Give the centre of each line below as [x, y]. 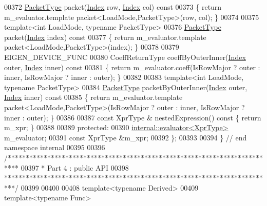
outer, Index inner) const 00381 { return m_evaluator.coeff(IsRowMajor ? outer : [132, 67]
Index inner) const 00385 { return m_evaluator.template [93, 97]
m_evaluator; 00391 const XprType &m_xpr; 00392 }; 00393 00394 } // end [126, 137]
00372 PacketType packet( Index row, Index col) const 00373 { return [113, 7]
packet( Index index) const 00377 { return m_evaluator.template [105, 37]
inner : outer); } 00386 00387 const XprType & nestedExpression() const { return [133, 117]
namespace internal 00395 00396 [55, 147]
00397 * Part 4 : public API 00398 [75, 167]
